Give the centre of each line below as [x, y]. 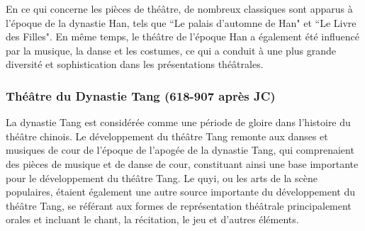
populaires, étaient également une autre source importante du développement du [181, 192]
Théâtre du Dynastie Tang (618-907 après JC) [141, 95]
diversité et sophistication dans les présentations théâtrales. [135, 64]
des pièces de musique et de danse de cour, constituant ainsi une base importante [182, 163]
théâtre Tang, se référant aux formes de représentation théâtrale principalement [179, 205]
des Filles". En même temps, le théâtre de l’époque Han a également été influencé [182, 36]
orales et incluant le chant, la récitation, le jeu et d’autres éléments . [152, 219]
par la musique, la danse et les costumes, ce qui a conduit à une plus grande [171, 50]
